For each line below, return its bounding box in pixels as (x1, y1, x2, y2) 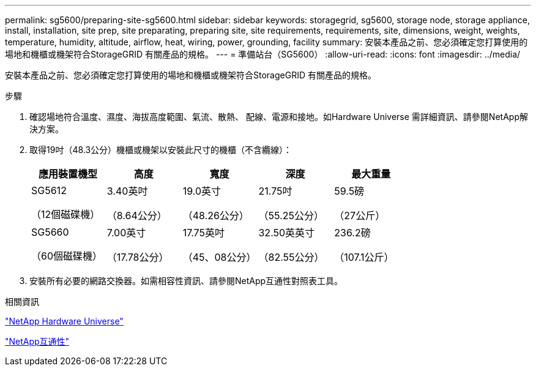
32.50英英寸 (258, 227, 315, 239)
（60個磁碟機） (31, 250, 103, 262)
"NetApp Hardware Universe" (5, 316, 124, 326)
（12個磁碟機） (31, 208, 100, 220)
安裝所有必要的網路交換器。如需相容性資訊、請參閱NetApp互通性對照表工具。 (29, 275, 343, 286)
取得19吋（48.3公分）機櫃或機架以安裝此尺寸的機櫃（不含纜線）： (29, 144, 292, 155)
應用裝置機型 (38, 168, 97, 180)
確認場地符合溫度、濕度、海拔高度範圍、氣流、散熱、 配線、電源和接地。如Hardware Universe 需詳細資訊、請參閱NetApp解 (29, 111, 528, 122)
